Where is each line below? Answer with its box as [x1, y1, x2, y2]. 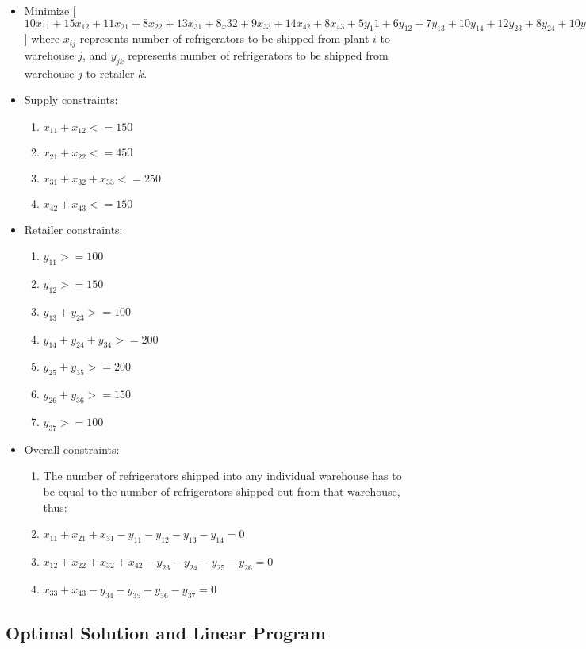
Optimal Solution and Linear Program [6, 620, 326, 644]
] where [24, 30, 60, 47]
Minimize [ [24, 2, 76, 18]
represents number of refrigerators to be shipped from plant [79, 30, 370, 47]
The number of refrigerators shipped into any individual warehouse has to [43, 467, 402, 484]
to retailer [86, 64, 135, 81]
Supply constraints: [24, 91, 118, 108]
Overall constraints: [24, 440, 120, 457]
